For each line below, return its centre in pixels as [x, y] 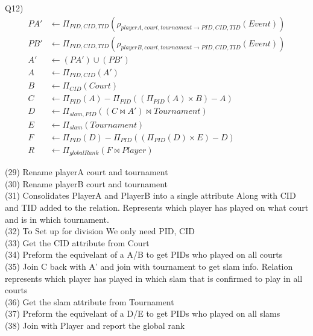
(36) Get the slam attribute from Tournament [90, 301]
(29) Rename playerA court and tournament [87, 172]
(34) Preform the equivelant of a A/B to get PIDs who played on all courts [144, 254]
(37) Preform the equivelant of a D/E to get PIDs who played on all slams [143, 313]
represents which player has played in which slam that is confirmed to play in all [154, 278]
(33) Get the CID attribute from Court [77, 242]
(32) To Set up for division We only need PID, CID [100, 231]
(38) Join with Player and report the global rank [95, 325]
